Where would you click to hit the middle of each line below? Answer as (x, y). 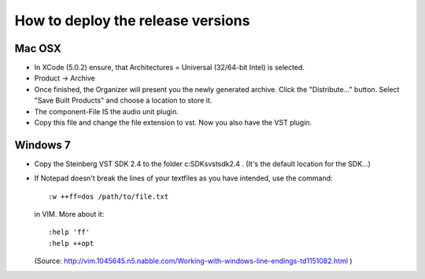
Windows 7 (42, 145)
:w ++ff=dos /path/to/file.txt (109, 196)
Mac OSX (38, 48)
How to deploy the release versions (132, 20)
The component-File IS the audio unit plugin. (106, 111)
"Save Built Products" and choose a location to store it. (123, 100)
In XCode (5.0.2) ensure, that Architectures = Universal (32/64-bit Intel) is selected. (169, 68)
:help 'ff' (69, 232)
